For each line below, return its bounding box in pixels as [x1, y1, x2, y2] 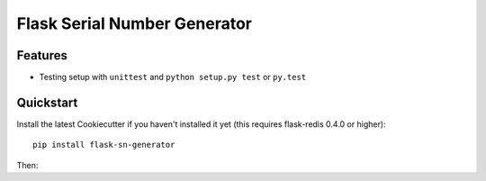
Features [16, 48, 67, 63]
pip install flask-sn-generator [32, 140, 175, 150]
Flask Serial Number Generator [16, 14, 252, 33]
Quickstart [16, 95, 78, 110]
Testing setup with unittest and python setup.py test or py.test [39, 72, 306, 83]
